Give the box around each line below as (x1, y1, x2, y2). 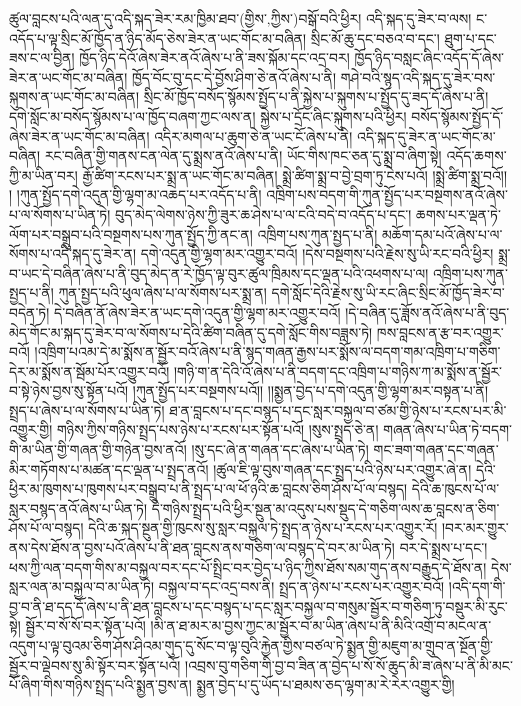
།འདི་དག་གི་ (448, 576, 506, 597)
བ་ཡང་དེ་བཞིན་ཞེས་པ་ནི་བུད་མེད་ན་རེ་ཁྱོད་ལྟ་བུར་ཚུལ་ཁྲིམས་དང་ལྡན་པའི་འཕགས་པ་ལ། (9, 262, 429, 283)
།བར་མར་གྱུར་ (441, 517, 509, 538)
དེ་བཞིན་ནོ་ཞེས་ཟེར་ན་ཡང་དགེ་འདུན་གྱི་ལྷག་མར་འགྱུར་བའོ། (54, 301, 341, 322)
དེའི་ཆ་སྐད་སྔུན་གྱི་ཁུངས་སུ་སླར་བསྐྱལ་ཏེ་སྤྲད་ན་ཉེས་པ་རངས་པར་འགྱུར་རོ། (88, 517, 438, 538)
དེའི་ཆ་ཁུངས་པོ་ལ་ (411, 478, 500, 499)
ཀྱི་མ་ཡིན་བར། (9, 164, 78, 185)
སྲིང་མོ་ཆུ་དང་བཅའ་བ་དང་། (310, 27, 440, 48)
